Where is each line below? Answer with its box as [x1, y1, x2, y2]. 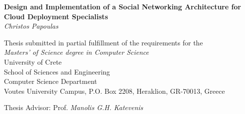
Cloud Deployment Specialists [4, 11, 108, 21]
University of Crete [4, 56, 62, 67]
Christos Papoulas [4, 21, 58, 31]
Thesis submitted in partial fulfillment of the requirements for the [4, 37, 203, 47]
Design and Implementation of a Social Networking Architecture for [4, 1, 241, 11]
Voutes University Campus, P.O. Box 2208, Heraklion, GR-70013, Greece [4, 85, 225, 96]
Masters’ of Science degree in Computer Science [4, 47, 149, 57]
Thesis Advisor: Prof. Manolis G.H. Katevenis [4, 102, 143, 113]
